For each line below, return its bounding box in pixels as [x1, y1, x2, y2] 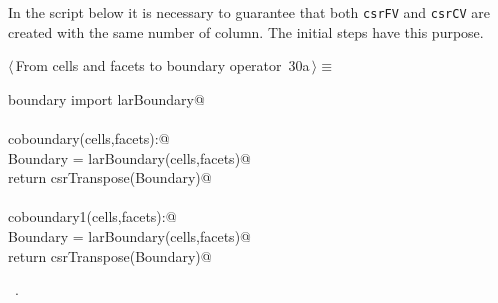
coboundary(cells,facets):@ [8, 128, 170, 149]
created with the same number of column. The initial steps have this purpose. [8, 21, 484, 42]
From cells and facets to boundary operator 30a [15, 55, 310, 76]
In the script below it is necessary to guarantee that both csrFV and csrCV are [8, 2, 490, 22]
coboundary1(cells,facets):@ [8, 206, 177, 227]
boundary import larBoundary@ [8, 88, 205, 109]
